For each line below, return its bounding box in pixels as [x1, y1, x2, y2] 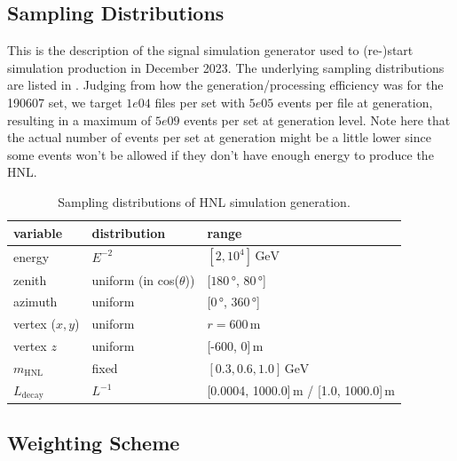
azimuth [13, 292, 58, 311]
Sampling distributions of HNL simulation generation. [58, 192, 351, 211]
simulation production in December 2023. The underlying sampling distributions [7, 58, 445, 76]
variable [13, 223, 63, 242]
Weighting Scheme [7, 429, 180, 457]
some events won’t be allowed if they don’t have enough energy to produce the [7, 145, 434, 163]
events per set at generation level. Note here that [184, 110, 451, 129]
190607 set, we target [7, 92, 122, 111]
